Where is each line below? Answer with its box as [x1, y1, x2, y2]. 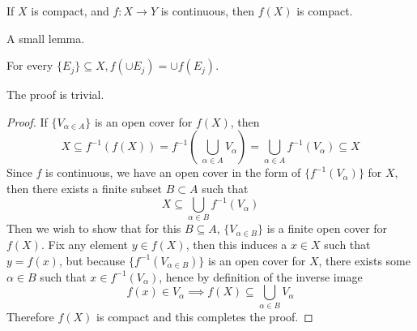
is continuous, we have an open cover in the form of [45, 164, 301, 181]
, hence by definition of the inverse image [159, 268, 363, 285]
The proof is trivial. [6, 86, 104, 103]
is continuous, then [160, 2, 254, 19]
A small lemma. [6, 29, 85, 46]
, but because [58, 251, 126, 269]
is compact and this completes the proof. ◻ [96, 307, 313, 325]
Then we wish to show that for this [6, 220, 181, 237]
